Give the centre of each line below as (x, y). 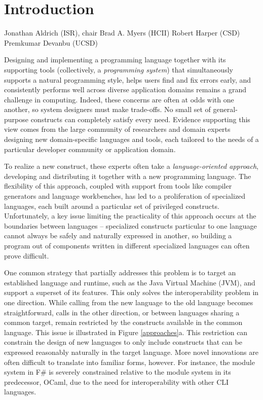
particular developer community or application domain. (90, 149)
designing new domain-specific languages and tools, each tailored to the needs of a (131, 139)
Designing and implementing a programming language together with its (115, 60)
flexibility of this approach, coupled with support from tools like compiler (118, 186)
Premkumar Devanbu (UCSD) (51, 42)
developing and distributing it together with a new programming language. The (128, 176)
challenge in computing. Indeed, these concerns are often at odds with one (119, 99)
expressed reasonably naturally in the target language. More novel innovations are (131, 352)
